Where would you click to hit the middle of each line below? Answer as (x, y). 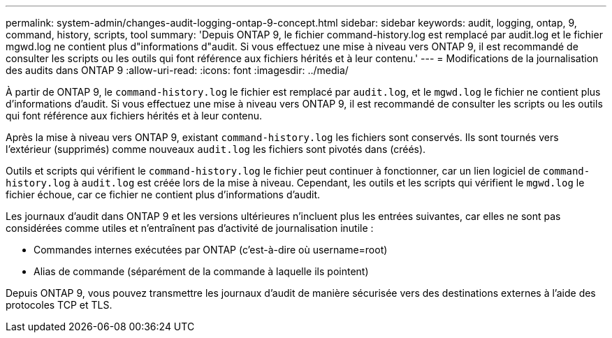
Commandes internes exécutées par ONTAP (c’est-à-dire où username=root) (211, 250)
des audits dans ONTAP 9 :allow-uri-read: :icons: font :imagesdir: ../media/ (177, 70)
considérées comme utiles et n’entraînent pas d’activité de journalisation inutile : (190, 228)
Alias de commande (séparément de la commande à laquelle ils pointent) (201, 271)
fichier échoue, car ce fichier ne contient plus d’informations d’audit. (163, 194)
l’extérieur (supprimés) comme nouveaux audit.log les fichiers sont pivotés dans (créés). (216, 149)
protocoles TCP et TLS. (59, 305)
